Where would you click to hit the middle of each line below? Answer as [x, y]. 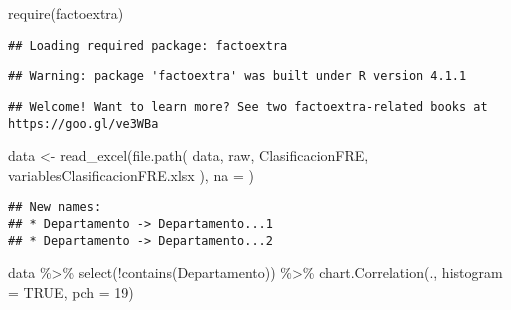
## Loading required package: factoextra [148, 45]
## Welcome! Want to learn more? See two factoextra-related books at [248, 106]
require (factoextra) [66, 13]
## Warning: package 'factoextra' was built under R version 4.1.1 [237, 76]
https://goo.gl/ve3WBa [83, 123]
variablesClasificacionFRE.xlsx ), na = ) [131, 174]
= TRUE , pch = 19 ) [71, 291]
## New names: [55, 207]
